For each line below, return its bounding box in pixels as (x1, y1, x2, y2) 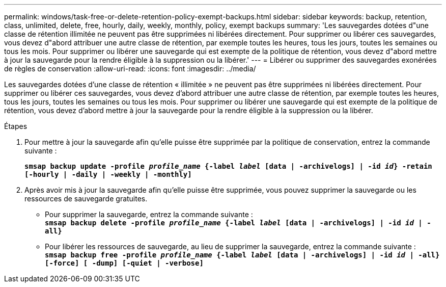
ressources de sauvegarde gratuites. (24, 194, 148, 203)
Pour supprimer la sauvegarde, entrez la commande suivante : (45, 210, 253, 219)
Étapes (4, 122, 27, 131)
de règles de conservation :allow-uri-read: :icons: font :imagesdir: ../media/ (4, 64, 256, 73)
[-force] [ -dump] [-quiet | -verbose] (45, 259, 204, 267)
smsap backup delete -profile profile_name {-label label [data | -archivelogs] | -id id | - (45, 219, 431, 227)
